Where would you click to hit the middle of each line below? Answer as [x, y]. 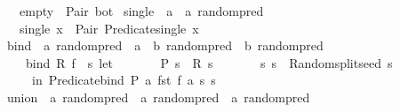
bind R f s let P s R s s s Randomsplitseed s [209, 62]
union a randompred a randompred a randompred [158, 97]
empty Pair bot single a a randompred [141, 11]
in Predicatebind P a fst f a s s [124, 80]
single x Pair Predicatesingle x [109, 28]
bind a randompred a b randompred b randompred [165, 45]
